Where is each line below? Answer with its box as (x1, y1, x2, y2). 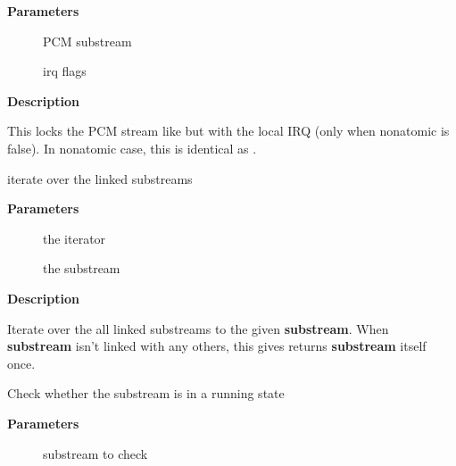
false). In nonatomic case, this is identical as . (7, 138, 257, 157)
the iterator (43, 229, 106, 247)
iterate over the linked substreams (7, 169, 193, 187)
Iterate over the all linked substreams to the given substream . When (7, 319, 389, 337)
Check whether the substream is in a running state (7, 384, 285, 403)
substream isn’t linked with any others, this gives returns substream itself (7, 337, 427, 355)
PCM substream (43, 31, 132, 50)
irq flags (43, 62, 87, 80)
